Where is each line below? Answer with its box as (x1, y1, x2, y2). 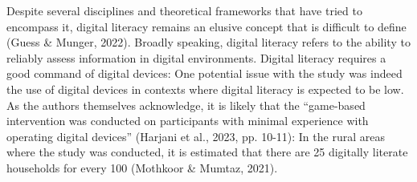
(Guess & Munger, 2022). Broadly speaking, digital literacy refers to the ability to (6, 34, 411, 51)
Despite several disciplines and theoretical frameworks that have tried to (6, 2, 362, 18)
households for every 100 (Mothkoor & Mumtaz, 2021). (6, 159, 278, 176)
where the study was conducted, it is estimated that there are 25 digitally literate (6, 144, 408, 160)
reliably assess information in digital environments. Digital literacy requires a (6, 49, 386, 66)
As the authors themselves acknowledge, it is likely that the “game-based (6, 96, 366, 113)
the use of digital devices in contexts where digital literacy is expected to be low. (6, 80, 404, 97)
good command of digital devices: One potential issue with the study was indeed (6, 65, 403, 82)
